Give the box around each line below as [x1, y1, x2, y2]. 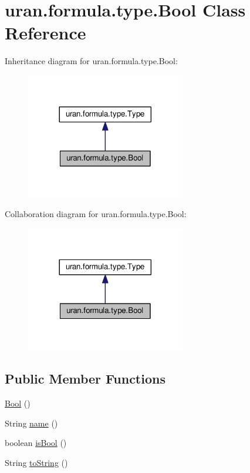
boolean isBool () [5, 437, 67, 449]
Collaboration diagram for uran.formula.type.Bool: [5, 208, 187, 220]
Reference [5, 21, 86, 45]
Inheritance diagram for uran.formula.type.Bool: [5, 55, 178, 67]
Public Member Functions [5, 369, 165, 388]
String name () [5, 417, 58, 429]
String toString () [5, 457, 68, 469]
